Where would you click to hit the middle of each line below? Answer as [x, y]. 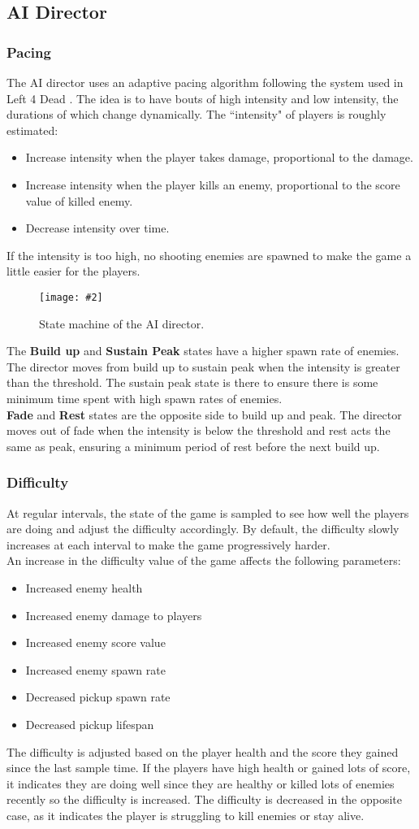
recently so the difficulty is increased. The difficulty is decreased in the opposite [205, 799]
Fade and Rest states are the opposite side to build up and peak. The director [204, 414]
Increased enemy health [84, 587]
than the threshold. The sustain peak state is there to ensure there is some [192, 382]
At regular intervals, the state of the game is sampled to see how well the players [208, 512]
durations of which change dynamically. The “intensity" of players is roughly [197, 114]
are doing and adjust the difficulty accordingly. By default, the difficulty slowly [203, 529]
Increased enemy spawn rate [95, 669]
